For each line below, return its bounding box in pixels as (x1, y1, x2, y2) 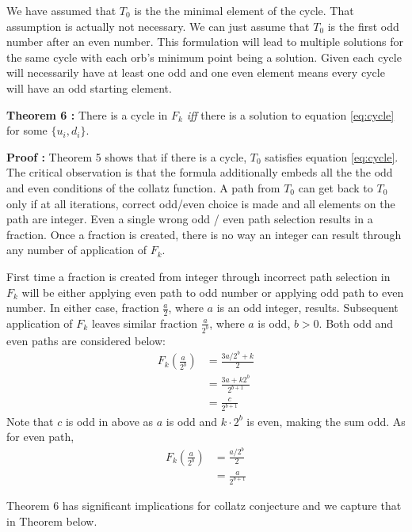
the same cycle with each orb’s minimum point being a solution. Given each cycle (6, 48, 402, 65)
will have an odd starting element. (6, 79, 172, 96)
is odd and (166, 412, 218, 429)
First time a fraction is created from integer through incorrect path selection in (6, 268, 391, 284)
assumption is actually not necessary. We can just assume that (6, 17, 310, 34)
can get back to (298, 179, 373, 196)
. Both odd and (319, 314, 394, 331)
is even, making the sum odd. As (246, 412, 406, 429)
